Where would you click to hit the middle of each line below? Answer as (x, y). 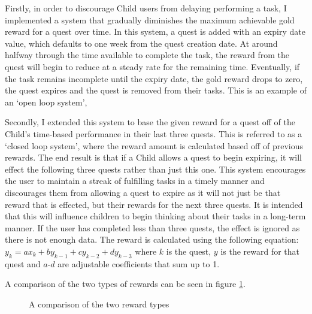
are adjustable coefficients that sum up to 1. (139, 263)
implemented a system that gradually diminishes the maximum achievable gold (150, 19)
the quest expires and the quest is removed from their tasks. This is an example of (156, 90)
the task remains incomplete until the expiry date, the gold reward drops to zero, (154, 78)
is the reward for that (260, 251)
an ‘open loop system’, (46, 102)
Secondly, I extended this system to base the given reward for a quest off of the (150, 122)
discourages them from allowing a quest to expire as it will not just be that (143, 192)
